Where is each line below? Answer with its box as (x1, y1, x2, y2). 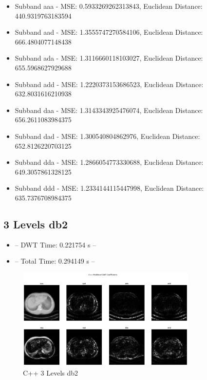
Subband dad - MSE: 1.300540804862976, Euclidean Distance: (15, 131, 200, 141)
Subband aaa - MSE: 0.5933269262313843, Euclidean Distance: (15, 1, 203, 11)
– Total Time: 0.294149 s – (15, 256, 95, 266)
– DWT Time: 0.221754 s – (15, 239, 96, 249)
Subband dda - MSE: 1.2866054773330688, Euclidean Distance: (15, 157, 204, 167)
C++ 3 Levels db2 (23, 367, 78, 378)
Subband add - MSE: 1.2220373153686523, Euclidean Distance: (15, 79, 204, 89)
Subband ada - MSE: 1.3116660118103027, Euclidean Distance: (15, 53, 203, 63)
